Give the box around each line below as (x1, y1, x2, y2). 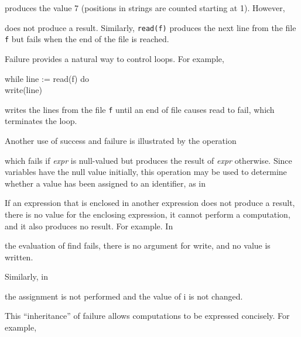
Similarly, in (5, 270, 48, 283)
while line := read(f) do (5, 72, 89, 84)
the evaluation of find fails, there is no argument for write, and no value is (5, 239, 271, 252)
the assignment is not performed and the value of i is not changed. (5, 290, 243, 302)
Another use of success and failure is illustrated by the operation (5, 134, 237, 146)
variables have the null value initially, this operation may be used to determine (5, 166, 287, 178)
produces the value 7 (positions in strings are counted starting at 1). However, (5, 2, 285, 13)
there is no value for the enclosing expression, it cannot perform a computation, (5, 208, 290, 220)
